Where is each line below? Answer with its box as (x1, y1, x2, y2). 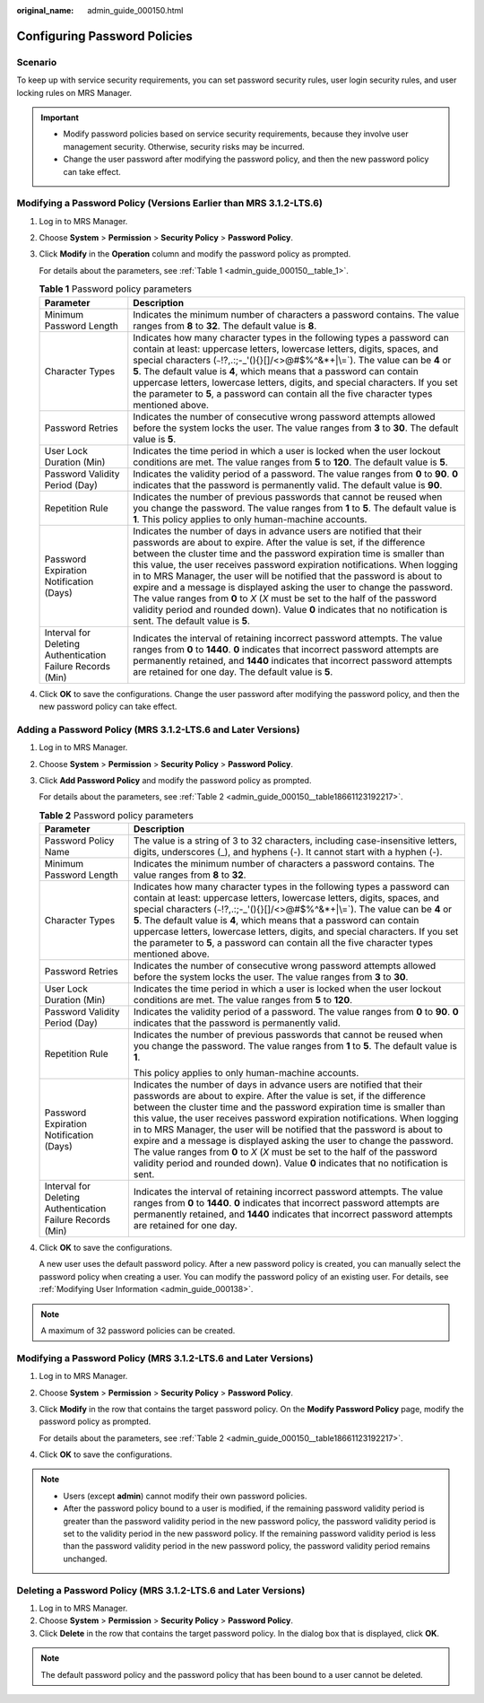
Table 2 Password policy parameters (39, 808, 194, 821)
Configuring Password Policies (16, 28, 193, 44)
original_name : (16, 5, 74, 15)
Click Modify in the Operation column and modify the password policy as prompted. (39, 249, 351, 259)
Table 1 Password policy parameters (39, 283, 193, 295)
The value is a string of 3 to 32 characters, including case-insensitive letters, (133, 834, 457, 847)
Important (40, 112, 80, 123)
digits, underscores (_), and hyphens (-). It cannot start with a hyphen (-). (133, 846, 443, 859)
